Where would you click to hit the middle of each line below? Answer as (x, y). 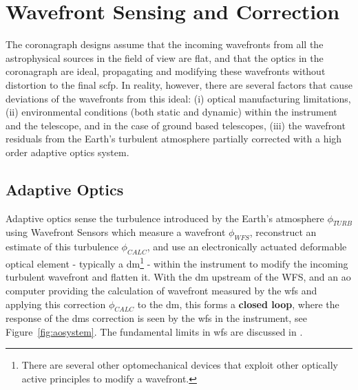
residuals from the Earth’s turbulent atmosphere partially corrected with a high (174, 139)
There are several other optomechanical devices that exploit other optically (180, 365)
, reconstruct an (283, 232)
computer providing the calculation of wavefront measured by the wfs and (161, 290)
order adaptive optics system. (67, 152)
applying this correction (56, 304)
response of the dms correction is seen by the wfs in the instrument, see (156, 318)
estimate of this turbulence (62, 247)
